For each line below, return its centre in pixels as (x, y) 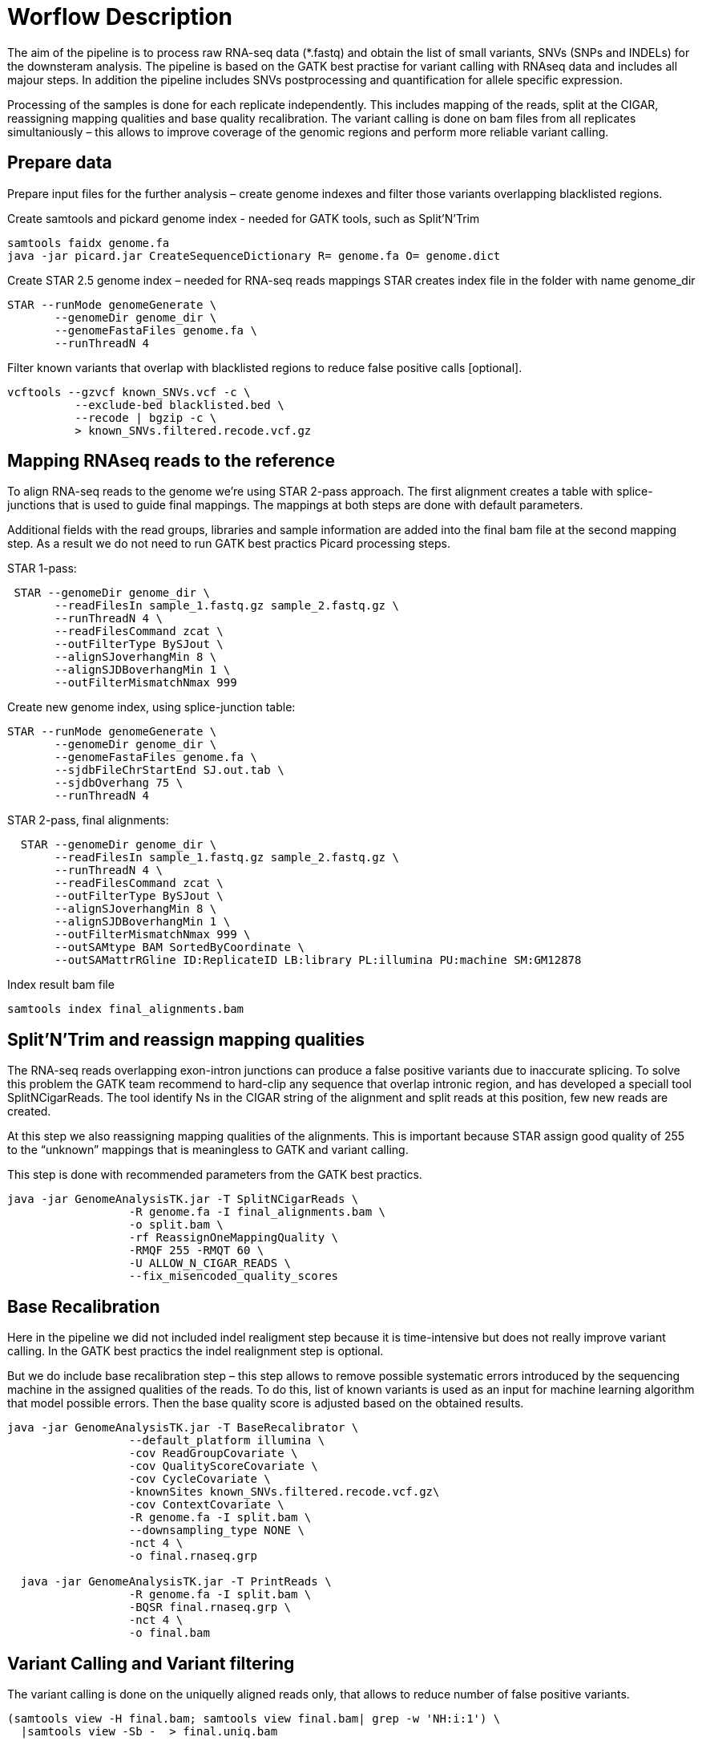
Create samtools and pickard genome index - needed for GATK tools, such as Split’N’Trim (244, 218)
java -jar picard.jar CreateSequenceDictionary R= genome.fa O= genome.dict (254, 255)
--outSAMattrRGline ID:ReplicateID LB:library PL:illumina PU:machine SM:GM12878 (318, 960)
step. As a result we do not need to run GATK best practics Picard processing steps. (229, 544)
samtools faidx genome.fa (89, 243)
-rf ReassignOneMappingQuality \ (234, 1238)
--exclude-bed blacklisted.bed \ (180, 405)
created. (29, 1111)
